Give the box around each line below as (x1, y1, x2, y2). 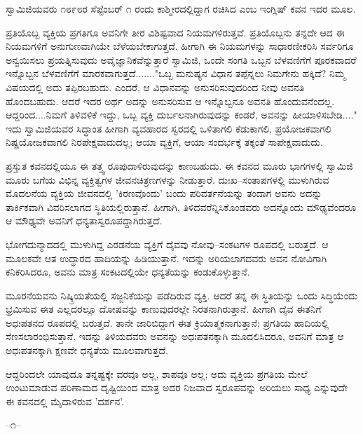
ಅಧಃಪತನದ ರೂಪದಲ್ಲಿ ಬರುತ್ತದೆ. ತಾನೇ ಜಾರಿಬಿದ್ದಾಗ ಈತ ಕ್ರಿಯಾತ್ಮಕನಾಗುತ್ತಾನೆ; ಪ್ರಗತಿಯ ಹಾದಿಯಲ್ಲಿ (6, 315, 329, 330)
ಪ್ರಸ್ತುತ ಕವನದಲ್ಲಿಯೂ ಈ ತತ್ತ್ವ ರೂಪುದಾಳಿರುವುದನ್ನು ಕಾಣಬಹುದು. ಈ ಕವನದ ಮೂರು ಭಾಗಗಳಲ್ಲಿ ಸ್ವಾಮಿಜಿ (6, 158, 353, 172)
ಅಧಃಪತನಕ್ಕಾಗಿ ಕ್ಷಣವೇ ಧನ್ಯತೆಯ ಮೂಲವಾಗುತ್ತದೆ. (6, 343, 168, 358)
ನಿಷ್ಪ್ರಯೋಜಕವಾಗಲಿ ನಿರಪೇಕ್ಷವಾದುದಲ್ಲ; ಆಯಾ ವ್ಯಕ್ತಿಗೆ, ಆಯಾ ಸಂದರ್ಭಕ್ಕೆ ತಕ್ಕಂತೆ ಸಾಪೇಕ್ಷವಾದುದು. (6, 135, 323, 149)
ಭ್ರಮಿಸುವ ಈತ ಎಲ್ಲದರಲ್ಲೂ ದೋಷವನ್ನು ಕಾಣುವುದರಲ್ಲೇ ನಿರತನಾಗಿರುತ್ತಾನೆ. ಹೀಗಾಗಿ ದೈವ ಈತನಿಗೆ (6, 301, 322, 316)
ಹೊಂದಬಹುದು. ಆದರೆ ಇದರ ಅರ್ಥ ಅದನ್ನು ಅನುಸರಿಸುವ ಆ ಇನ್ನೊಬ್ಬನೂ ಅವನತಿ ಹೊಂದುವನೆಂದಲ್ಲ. (6, 93, 335, 108)
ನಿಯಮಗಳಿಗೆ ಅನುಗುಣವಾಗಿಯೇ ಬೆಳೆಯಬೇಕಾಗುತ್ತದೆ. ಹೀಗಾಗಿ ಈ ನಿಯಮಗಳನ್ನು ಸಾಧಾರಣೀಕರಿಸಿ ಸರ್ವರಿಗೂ (6, 39, 354, 53)
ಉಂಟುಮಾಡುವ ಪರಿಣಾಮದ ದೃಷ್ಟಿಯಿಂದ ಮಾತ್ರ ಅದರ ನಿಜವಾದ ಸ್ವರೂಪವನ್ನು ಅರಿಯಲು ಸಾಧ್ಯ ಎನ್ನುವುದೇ (6, 380, 348, 395)
